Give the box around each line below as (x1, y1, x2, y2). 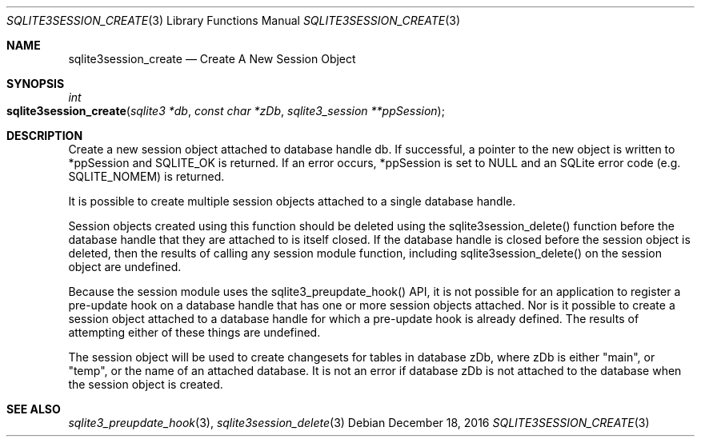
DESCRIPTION (6, 129, 83, 142)
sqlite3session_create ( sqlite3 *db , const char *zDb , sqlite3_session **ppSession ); (6, 104, 445, 118)
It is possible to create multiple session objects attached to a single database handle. (68, 194, 516, 208)
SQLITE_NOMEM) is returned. (68, 170, 225, 183)
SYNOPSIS (6, 77, 65, 90)
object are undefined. (68, 260, 182, 273)
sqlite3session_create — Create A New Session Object (68, 52, 356, 66)
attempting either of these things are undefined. (68, 325, 321, 339)
